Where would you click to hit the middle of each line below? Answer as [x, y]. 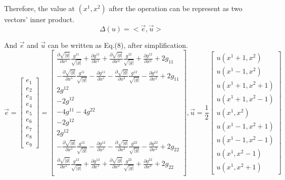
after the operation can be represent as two [176, 8]
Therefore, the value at [40, 8]
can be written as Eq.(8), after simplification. [118, 45]
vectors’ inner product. [39, 19]
